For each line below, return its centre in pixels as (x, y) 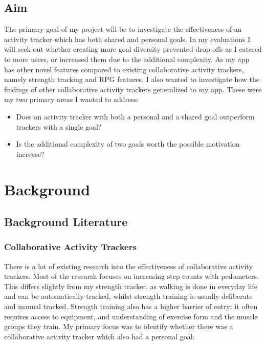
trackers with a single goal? (59, 126)
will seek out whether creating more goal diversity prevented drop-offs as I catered (133, 49)
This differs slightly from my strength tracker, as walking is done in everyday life (131, 286)
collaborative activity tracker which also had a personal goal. (99, 336)
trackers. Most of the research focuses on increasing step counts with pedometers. (131, 276)
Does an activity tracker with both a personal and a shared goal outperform (135, 116)
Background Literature (66, 222)
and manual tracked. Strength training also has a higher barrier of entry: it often (131, 306)
